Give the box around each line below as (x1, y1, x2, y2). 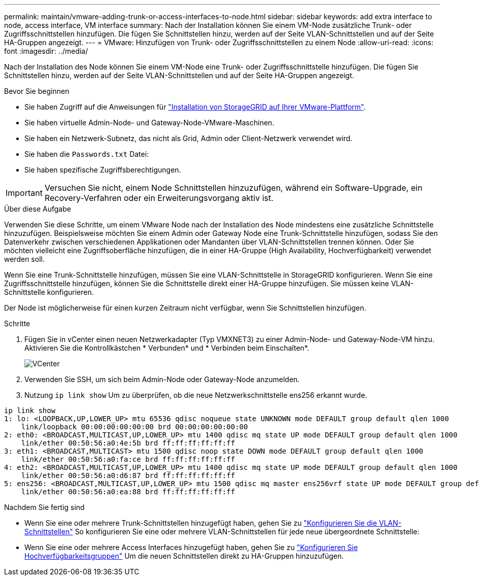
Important (6, 188, 43, 198)
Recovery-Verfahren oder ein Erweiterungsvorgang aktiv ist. (44, 193, 273, 203)
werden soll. (4, 255, 45, 263)
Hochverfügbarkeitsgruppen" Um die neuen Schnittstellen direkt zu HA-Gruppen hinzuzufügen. (24, 552, 344, 560)
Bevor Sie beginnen (4, 87, 70, 95)
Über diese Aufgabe (4, 204, 71, 213)
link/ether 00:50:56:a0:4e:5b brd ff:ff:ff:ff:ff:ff (21, 439, 235, 447)
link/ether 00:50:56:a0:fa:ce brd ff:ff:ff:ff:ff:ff (21, 455, 235, 463)
